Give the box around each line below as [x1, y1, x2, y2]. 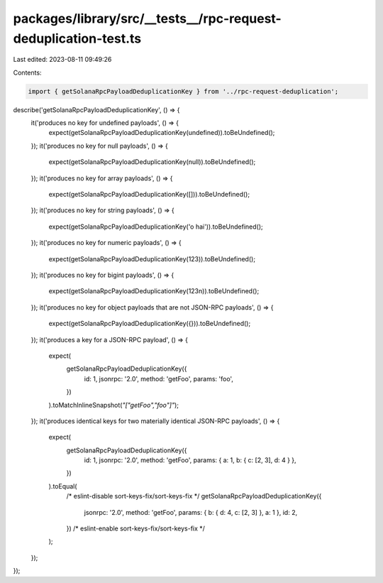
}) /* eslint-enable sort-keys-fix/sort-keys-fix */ [66, 524, 206, 533]
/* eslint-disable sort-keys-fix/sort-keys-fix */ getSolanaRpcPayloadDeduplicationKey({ [66, 492, 322, 501]
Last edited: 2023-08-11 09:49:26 [13, 55, 112, 64]
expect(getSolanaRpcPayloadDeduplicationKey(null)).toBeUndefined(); [48, 158, 256, 166]
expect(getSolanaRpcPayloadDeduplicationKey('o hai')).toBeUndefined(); [48, 222, 264, 231]
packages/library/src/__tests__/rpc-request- [13, 11, 282, 26]
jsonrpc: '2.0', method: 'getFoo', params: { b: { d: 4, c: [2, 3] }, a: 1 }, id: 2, [84, 508, 298, 516]
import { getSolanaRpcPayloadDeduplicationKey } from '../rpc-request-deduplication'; [28, 87, 339, 95]
